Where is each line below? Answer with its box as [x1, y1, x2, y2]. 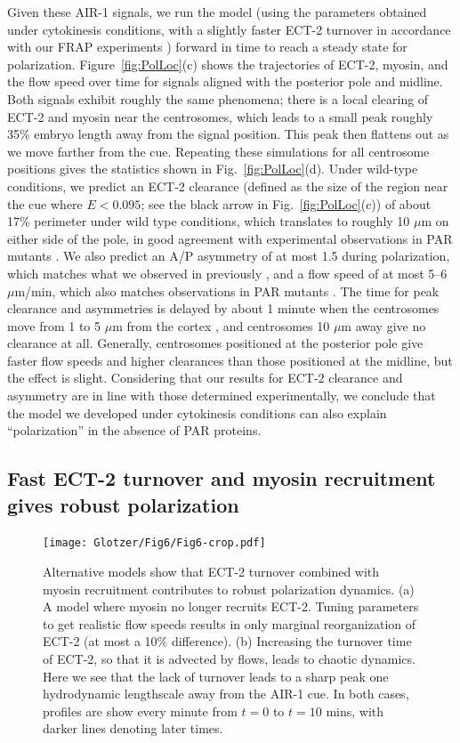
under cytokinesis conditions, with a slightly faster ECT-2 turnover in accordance [7, 20, 451, 38]
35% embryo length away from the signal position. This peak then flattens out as [7, 125, 449, 143]
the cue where [7, 194, 83, 213]
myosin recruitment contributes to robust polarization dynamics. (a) [43, 579, 415, 598]
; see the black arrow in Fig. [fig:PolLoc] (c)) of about [141, 194, 432, 213]
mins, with [326, 701, 384, 720]
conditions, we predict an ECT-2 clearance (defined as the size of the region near [7, 176, 448, 195]
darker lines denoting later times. [43, 719, 223, 738]
